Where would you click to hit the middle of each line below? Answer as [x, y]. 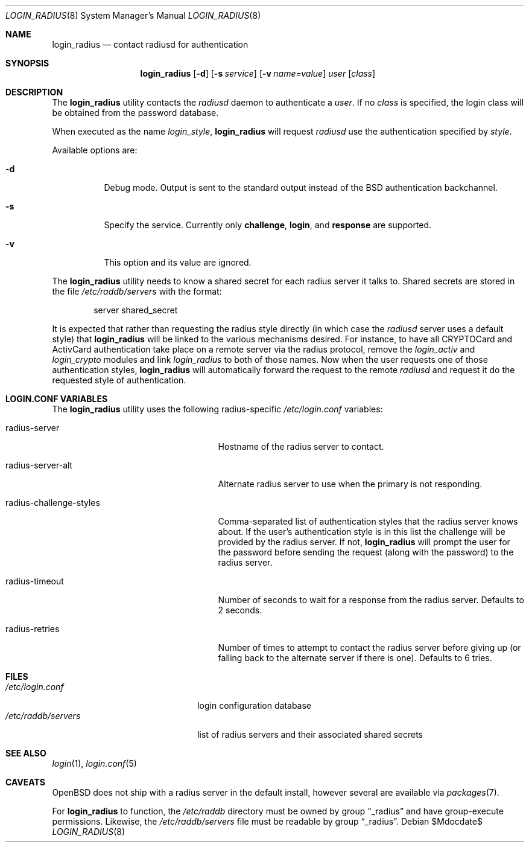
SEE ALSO [26, 753]
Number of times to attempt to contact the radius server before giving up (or [369, 647]
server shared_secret [136, 310]
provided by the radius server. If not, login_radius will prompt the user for [364, 542]
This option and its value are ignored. [178, 262]
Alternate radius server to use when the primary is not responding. [350, 484]
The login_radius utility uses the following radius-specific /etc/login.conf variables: [217, 409]
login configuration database [255, 705]
